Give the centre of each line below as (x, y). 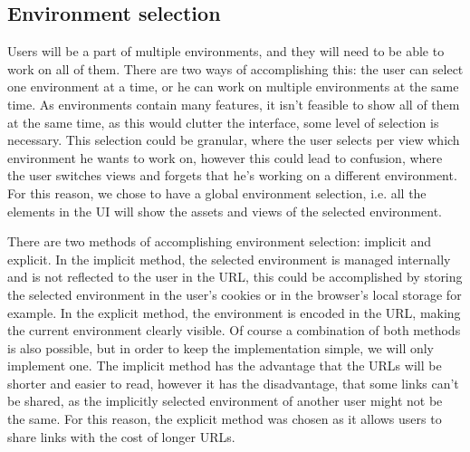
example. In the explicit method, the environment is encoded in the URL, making (234, 312)
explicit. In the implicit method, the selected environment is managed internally (229, 259)
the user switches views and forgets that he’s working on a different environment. (232, 175)
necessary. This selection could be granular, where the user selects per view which (234, 140)
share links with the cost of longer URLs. (121, 436)
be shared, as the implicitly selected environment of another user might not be (225, 401)
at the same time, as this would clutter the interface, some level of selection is (223, 122)
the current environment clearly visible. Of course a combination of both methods (234, 330)
